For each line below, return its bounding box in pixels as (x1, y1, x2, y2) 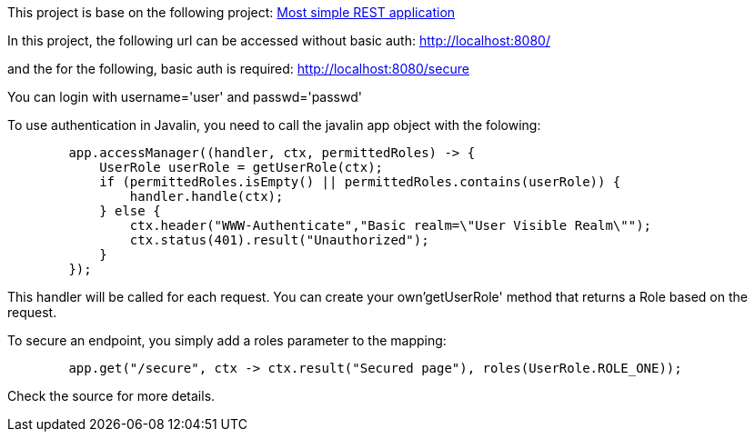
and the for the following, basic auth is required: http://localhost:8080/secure (7, 61, 469, 76)
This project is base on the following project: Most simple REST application (7, 5, 456, 20)
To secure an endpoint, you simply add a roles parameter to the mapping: (7, 333, 447, 348)
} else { (99, 204, 161, 218)
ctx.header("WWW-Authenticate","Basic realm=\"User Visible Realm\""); (129, 218, 652, 233)
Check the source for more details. (7, 388, 216, 404)
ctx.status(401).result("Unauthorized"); (129, 233, 429, 247)
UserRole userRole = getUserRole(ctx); (99, 160, 384, 175)
